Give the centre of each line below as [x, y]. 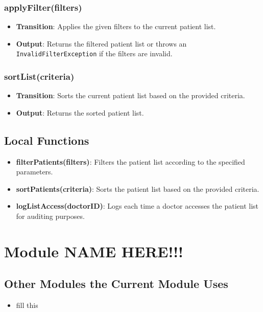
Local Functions [47, 140]
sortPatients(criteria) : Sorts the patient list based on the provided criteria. [138, 188]
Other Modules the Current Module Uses [116, 284]
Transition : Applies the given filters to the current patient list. [116, 26]
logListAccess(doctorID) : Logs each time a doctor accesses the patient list [137, 206]
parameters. [34, 172]
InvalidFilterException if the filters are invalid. [94, 53]
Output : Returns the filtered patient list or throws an [101, 43]
